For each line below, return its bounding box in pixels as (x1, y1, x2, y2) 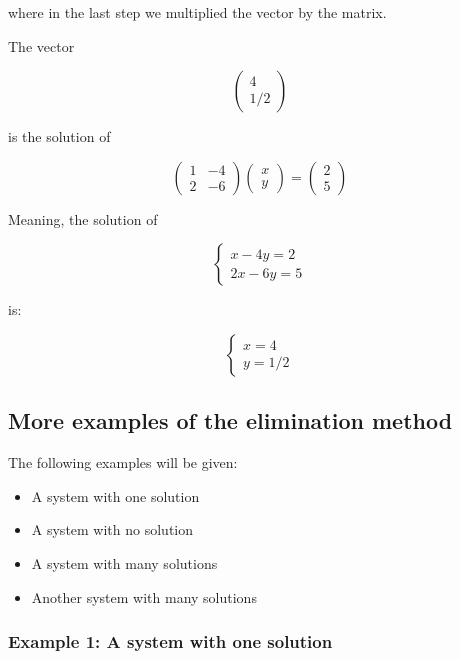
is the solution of (8, 126, 111, 147)
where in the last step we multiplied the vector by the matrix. (8, 2, 387, 22)
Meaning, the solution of (8, 208, 158, 229)
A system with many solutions (31, 552, 218, 573)
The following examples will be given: (8, 452, 238, 473)
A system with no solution (31, 519, 194, 540)
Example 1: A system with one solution (8, 629, 333, 654)
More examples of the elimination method (8, 405, 453, 436)
